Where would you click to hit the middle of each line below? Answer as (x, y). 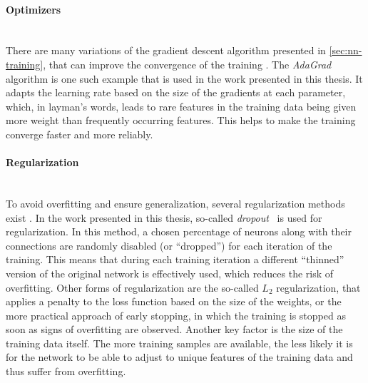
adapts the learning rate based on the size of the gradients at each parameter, (176, 92)
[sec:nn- (346, 50)
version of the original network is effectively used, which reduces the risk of (170, 273)
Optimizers (34, 9)
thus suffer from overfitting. (66, 371)
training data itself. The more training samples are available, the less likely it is (179, 343)
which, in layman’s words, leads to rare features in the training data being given (181, 106)
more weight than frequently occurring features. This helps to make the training (181, 120)
